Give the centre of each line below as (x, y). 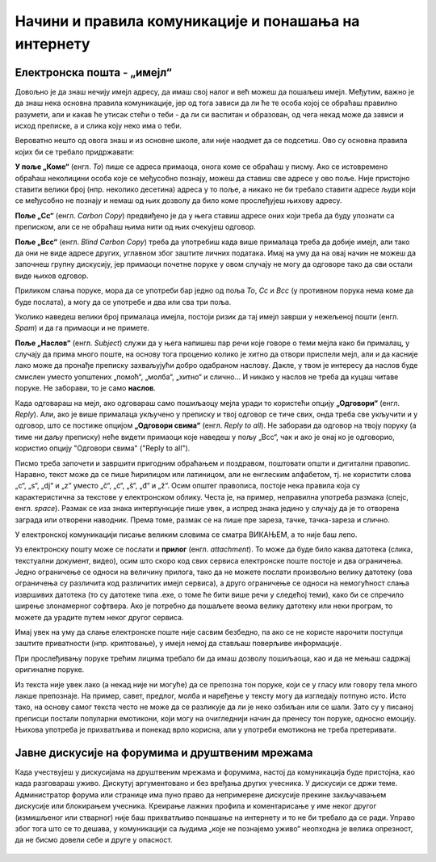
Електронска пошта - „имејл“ (94, 72)
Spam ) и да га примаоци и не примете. (82, 328)
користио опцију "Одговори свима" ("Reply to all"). (103, 448)
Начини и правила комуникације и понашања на (187, 21)
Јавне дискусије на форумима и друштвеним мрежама (164, 752)
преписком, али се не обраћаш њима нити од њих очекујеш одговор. (135, 227)
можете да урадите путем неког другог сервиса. (99, 617)
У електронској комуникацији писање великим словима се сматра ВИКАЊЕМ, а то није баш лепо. (186, 535)
